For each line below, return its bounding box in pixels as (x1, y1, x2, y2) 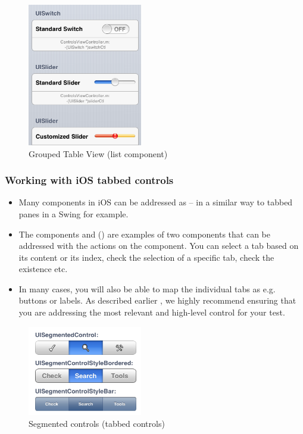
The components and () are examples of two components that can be (18, 227, 270, 240)
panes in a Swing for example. (18, 207, 129, 220)
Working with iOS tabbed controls (5, 173, 174, 188)
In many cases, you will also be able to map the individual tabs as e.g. (18, 282, 276, 295)
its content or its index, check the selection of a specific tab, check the (18, 251, 274, 263)
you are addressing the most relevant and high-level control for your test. (18, 306, 285, 319)
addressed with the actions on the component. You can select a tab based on (18, 239, 299, 252)
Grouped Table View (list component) (29, 147, 168, 160)
